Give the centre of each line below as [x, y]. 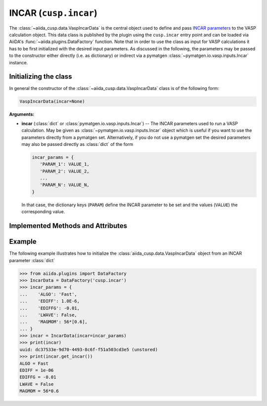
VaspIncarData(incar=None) [52, 102]
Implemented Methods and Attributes [68, 226]
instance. [19, 62]
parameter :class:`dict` [32, 260]
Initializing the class [41, 77]
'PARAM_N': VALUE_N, [65, 185]
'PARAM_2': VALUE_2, [65, 171]
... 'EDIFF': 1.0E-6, [50, 301]
